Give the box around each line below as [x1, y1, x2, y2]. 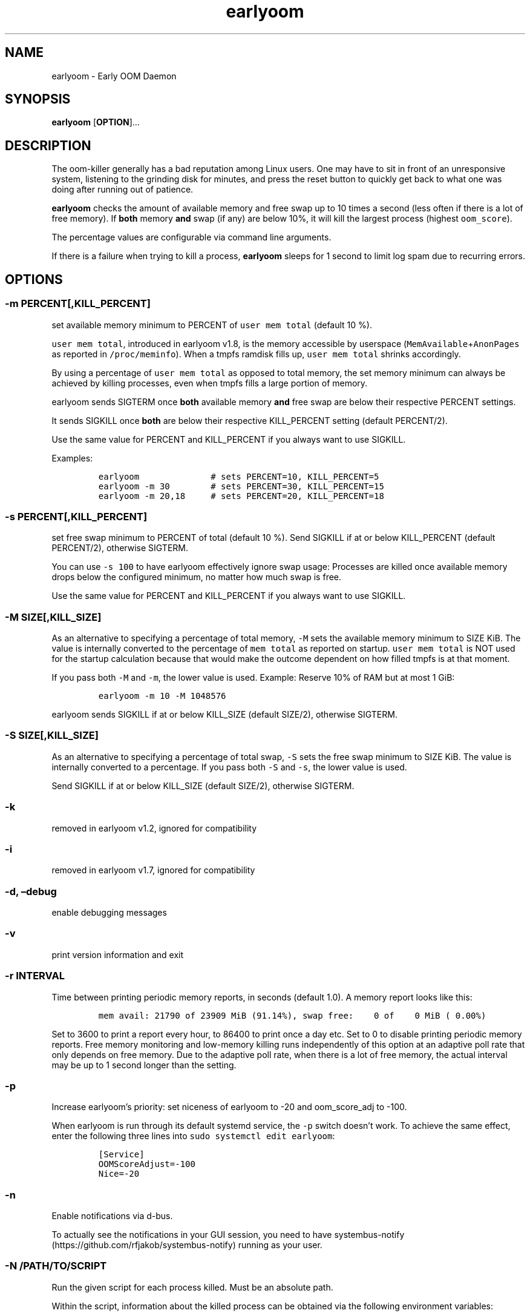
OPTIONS [5, 271, 63, 287]
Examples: [51, 452, 93, 463]
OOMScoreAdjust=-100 [98, 1159, 195, 1169]
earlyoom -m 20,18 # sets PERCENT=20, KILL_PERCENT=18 [98, 491, 384, 501]
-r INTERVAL [5, 970, 65, 982]
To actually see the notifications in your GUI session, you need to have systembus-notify [51, 1229, 405, 1240]
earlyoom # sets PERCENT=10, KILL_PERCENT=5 [98, 471, 379, 481]
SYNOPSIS [5, 91, 71, 107]
